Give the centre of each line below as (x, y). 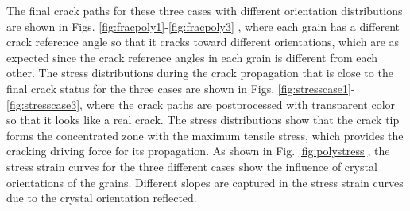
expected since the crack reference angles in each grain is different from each (192, 57)
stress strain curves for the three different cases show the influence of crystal (192, 166)
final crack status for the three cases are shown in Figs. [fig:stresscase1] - (181, 88)
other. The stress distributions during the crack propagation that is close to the (200, 73)
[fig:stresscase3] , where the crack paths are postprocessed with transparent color (201, 104)
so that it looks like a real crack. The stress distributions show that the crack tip (203, 120)
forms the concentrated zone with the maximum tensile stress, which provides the (205, 135)
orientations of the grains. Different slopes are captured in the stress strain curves (205, 182)
